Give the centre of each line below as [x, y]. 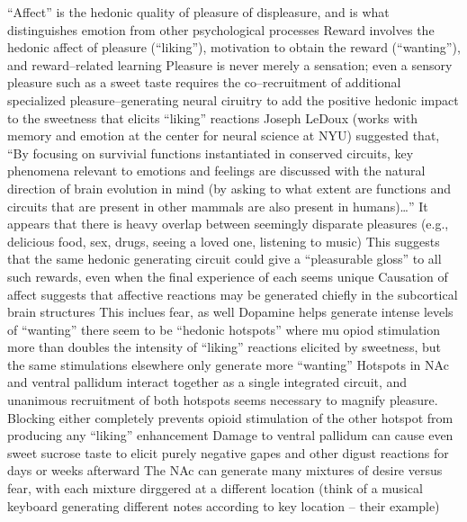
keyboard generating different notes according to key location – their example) [224, 505]
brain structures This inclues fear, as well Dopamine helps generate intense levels [230, 312]
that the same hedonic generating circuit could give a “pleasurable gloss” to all [225, 259]
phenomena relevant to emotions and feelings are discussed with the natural [216, 171]
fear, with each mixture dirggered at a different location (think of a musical [215, 488]
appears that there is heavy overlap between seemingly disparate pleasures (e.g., [228, 224]
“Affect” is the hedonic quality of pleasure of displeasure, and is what [198, 12]
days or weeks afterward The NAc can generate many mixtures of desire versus [225, 470]
